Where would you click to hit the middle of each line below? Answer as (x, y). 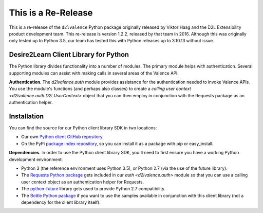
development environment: (36, 159)
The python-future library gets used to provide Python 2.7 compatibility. (93, 189)
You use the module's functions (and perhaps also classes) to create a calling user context (100, 89)
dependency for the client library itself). (61, 202)
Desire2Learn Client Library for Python (69, 55)
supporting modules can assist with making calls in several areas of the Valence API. (94, 73)
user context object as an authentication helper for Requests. (83, 182)
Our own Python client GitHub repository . (63, 137)
